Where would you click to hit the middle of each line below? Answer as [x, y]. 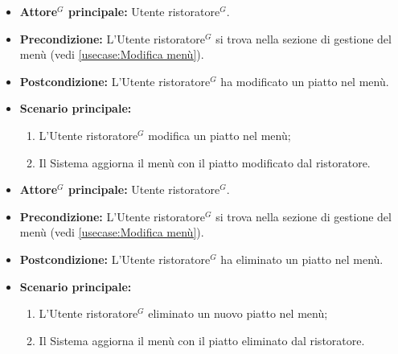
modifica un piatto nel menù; [220, 135]
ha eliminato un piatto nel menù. [302, 259]
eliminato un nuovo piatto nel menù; [238, 313]
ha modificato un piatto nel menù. [305, 81]
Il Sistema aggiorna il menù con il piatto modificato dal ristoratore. [205, 162]
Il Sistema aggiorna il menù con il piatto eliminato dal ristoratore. [202, 340]
